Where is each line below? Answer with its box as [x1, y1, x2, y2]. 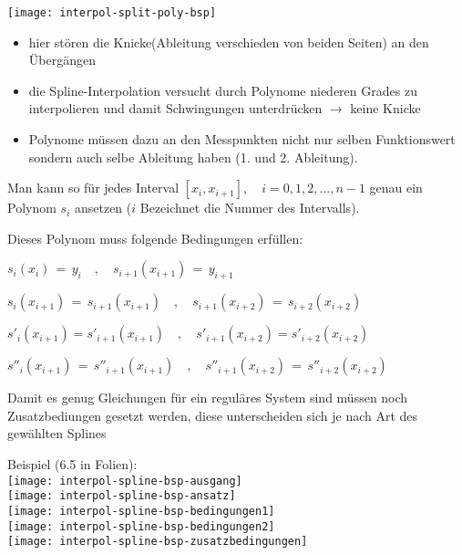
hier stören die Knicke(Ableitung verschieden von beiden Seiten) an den [28, 32, 429, 51]
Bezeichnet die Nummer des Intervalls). [139, 198, 360, 217]
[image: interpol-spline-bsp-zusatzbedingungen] [7, 535, 308, 549]
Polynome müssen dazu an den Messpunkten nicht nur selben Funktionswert [28, 130, 456, 149]
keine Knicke [350, 99, 421, 118]
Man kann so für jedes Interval [7, 178, 180, 197]
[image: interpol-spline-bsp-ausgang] [7, 474, 242, 487]
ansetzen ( [74, 198, 132, 217]
